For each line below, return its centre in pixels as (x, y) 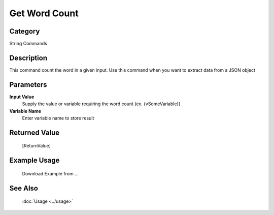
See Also (24, 188)
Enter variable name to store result (58, 118)
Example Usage (35, 160)
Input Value (22, 97)
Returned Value (35, 132)
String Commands (28, 44)
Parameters (28, 85)
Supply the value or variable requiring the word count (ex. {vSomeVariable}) (101, 104)
